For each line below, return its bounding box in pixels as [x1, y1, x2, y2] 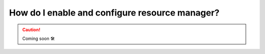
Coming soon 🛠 [22, 36, 55, 41]
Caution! [22, 27, 41, 33]
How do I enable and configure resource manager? [9, 7, 220, 18]
